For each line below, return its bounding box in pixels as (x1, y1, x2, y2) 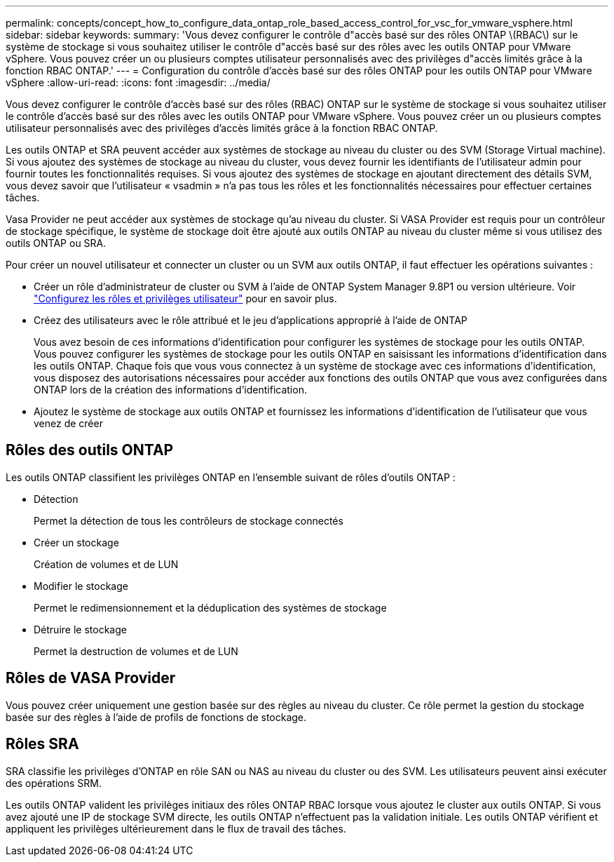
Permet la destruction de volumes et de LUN (34, 645, 238, 657)
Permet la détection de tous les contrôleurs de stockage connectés (34, 514, 343, 527)
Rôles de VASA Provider (6, 669, 176, 687)
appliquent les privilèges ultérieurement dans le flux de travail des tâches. (6, 822, 346, 835)
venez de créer (34, 417, 103, 429)
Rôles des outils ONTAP (6, 441, 174, 459)
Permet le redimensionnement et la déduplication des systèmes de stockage (34, 601, 387, 614)
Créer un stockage (34, 536, 119, 548)
